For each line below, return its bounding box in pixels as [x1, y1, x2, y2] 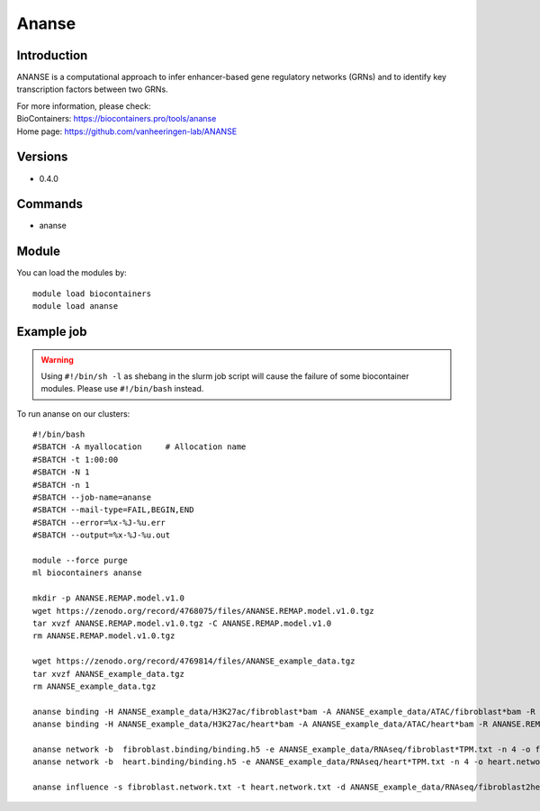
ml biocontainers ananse [32, 568, 142, 578]
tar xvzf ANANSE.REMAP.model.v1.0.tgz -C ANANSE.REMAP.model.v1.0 [32, 617, 332, 628]
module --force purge [32, 555, 128, 565]
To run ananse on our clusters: [16, 408, 130, 419]
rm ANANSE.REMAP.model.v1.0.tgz [32, 631, 175, 641]
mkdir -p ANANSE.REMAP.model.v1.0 [32, 593, 184, 603]
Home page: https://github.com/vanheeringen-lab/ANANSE [16, 126, 238, 137]
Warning [40, 354, 74, 365]
